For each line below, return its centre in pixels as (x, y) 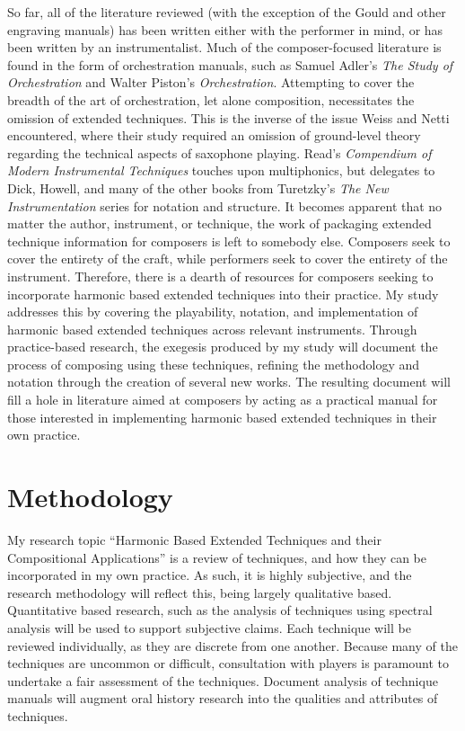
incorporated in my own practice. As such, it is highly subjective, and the (210, 575)
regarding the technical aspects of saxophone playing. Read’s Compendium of (219, 152)
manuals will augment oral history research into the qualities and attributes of (223, 698)
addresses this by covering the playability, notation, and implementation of (213, 312)
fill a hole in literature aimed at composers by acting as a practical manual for (223, 400)
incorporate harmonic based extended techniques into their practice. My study (223, 294)
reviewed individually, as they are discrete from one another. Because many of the (232, 645)
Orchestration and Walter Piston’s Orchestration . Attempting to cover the (211, 82)
